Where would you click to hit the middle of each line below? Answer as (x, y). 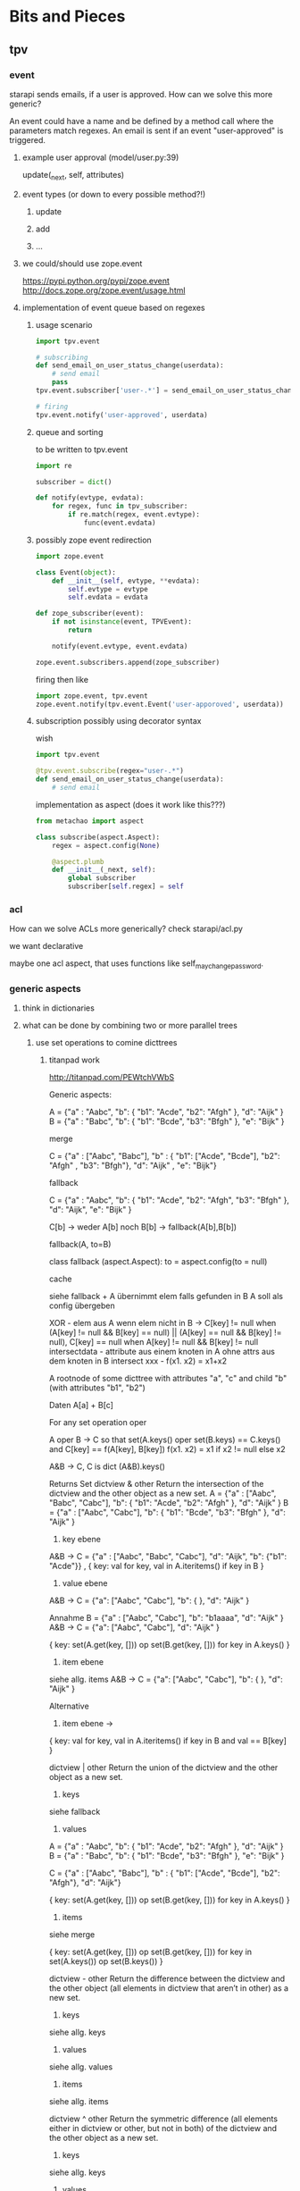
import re (54, 466)
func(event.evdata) (120, 523)
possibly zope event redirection (93, 540)
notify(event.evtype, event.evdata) (120, 646)
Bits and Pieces (67, 17)
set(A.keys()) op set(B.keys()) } (106, 1961)
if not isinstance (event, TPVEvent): (122, 622)
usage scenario (64, 324)
